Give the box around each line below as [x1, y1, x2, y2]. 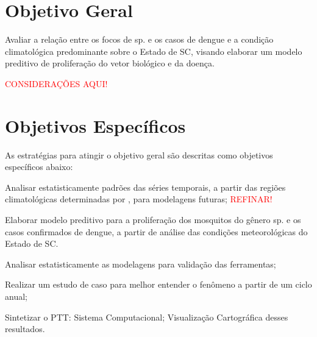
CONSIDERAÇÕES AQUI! [5, 77, 108, 90]
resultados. [5, 322, 45, 335]
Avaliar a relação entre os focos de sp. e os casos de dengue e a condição [5, 33, 274, 46]
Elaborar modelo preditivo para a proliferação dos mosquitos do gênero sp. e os [5, 213, 301, 225]
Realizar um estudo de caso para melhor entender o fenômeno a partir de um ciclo [5, 278, 312, 291]
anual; [5, 289, 27, 302]
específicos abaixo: [5, 160, 73, 173]
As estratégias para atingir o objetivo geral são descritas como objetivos [5, 148, 273, 161]
